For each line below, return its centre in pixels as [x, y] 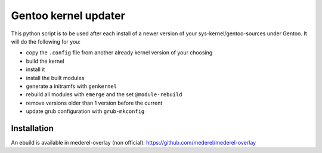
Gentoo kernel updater [68, 16]
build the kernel [45, 61]
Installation [32, 128]
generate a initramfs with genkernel [72, 86]
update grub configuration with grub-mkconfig [85, 111]
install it [35, 69]
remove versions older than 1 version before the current [94, 103]
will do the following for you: [46, 41]
